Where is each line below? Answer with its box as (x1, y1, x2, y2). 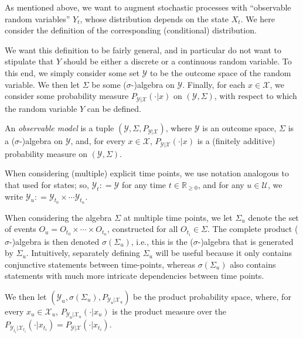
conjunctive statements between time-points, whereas (5, 258, 196, 270)
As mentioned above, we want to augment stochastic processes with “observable (5, 1, 291, 13)
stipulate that (5, 55, 54, 67)
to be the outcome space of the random (149, 66, 291, 78)
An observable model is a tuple (5, 122, 114, 134)
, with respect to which (214, 90, 297, 102)
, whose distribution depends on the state (80, 12, 229, 25)
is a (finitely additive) (197, 135, 275, 147)
